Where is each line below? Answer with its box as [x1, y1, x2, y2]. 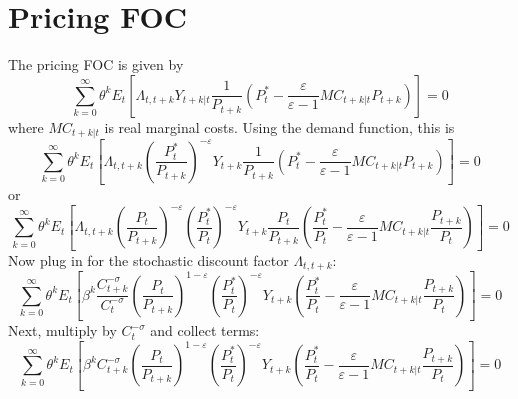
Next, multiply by [8, 320, 117, 341]
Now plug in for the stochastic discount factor [8, 249, 289, 270]
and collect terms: [150, 320, 260, 341]
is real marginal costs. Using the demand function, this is [104, 116, 455, 137]
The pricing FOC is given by [8, 54, 184, 75]
